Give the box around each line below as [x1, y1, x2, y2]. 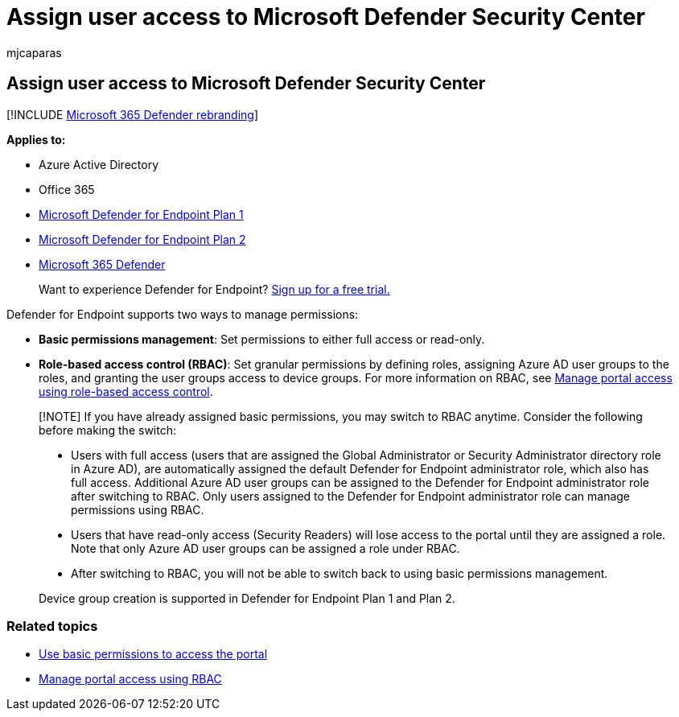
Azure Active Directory [39, 157, 159, 171]
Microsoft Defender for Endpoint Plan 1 [39, 207, 244, 221]
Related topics [6, 617, 98, 634]
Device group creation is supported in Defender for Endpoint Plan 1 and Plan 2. [39, 591, 455, 605]
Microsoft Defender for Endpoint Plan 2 [39, 232, 246, 246]
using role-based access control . [39, 384, 213, 398]
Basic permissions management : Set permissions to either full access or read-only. [39, 332, 485, 346]
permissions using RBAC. [71, 502, 204, 517]
